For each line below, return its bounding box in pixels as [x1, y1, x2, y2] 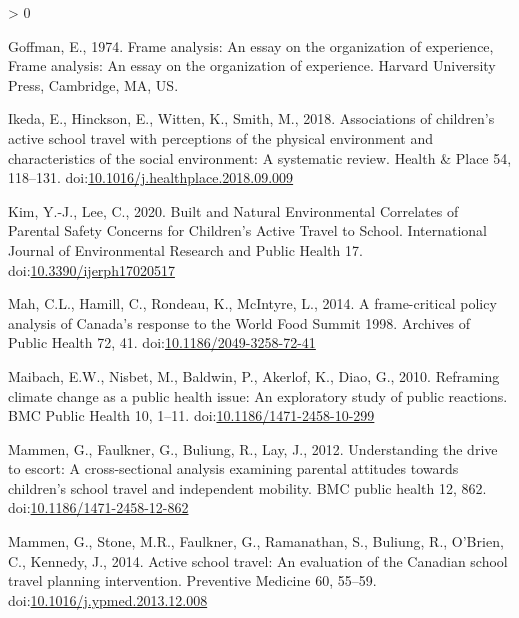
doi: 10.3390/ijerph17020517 [8, 259, 175, 280]
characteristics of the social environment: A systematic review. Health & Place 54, [8, 147, 512, 168]
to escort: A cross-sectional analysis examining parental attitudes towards [8, 458, 459, 479]
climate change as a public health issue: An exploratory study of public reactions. [8, 385, 508, 406]
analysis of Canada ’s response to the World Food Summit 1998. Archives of [8, 312, 471, 333]
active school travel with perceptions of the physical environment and [8, 127, 434, 148]
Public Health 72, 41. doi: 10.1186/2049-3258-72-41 [8, 332, 316, 353]
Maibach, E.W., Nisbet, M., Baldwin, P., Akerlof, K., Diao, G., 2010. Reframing [8, 365, 500, 386]
